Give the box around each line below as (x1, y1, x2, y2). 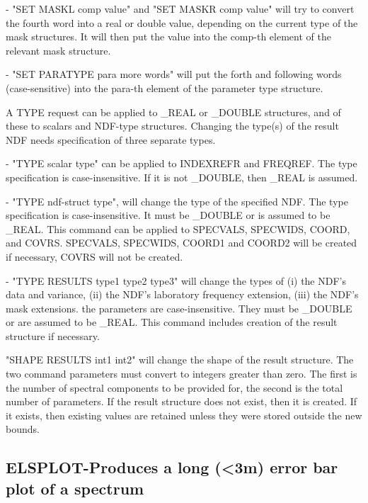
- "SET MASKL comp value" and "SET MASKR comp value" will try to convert (6, 1, 355, 16)
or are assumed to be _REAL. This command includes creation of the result (6, 315, 338, 329)
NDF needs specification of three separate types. (6, 132, 216, 147)
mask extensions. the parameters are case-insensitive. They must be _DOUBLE (6, 300, 352, 315)
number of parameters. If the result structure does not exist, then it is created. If (6, 394, 357, 409)
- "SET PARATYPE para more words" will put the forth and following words (6, 67, 342, 81)
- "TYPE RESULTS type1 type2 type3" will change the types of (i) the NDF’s (6, 273, 346, 288)
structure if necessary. (6, 328, 100, 343)
